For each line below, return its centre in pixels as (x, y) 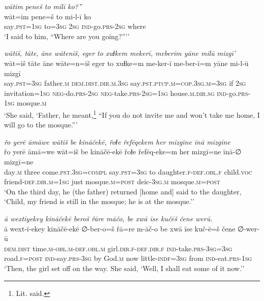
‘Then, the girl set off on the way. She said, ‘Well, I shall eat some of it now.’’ (124, 268)
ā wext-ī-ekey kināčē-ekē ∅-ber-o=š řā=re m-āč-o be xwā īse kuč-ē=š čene (120, 228)
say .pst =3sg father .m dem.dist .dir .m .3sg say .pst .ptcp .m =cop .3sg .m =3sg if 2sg (125, 83)
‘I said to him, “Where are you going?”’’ (67, 36)
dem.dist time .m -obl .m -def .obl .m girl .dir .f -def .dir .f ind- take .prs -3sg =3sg (118, 248)
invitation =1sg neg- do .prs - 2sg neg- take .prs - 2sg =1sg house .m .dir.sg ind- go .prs (126, 93)
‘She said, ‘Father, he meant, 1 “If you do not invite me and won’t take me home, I (132, 114)
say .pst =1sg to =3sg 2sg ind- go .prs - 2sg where (75, 26)
